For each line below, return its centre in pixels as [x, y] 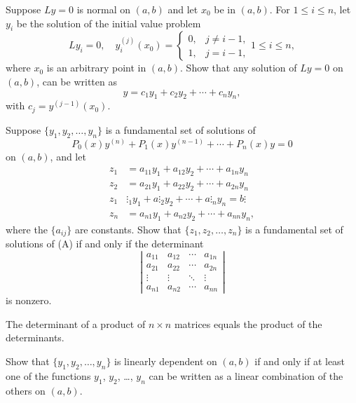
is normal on [104, 9]
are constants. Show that [128, 229]
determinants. [35, 337]
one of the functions [48, 375]
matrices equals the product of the [248, 323]
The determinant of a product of [76, 323]
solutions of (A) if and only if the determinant [105, 243]
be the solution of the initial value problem [109, 23]
